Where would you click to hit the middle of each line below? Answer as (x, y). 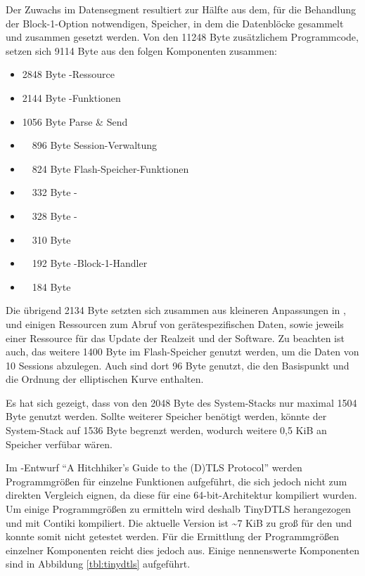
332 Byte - (55, 192)
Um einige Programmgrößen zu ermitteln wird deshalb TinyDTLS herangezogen (178, 509)
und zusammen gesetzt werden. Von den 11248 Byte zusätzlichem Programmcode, (182, 37)
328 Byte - (55, 215)
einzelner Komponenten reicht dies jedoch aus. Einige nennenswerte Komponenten (182, 550)
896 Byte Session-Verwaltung (95, 145)
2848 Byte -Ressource (69, 74)
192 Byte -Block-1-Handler (90, 263)
